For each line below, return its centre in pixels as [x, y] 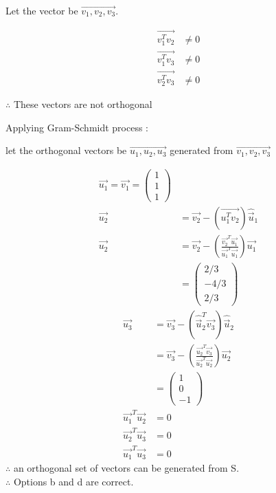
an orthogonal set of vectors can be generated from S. [126, 468]
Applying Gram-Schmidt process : [77, 127]
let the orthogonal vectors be [66, 150]
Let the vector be [42, 10]
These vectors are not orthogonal [83, 104]
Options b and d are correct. [73, 481]
